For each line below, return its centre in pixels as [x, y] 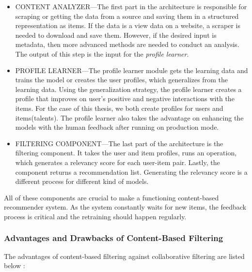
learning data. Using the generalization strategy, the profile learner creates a [128, 89]
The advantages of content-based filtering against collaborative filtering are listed [124, 256]
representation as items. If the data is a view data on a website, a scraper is [128, 25]
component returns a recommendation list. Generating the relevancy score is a [131, 172]
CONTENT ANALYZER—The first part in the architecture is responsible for [131, 6]
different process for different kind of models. [82, 181]
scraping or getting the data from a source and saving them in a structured [127, 16]
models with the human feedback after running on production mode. [117, 127]
